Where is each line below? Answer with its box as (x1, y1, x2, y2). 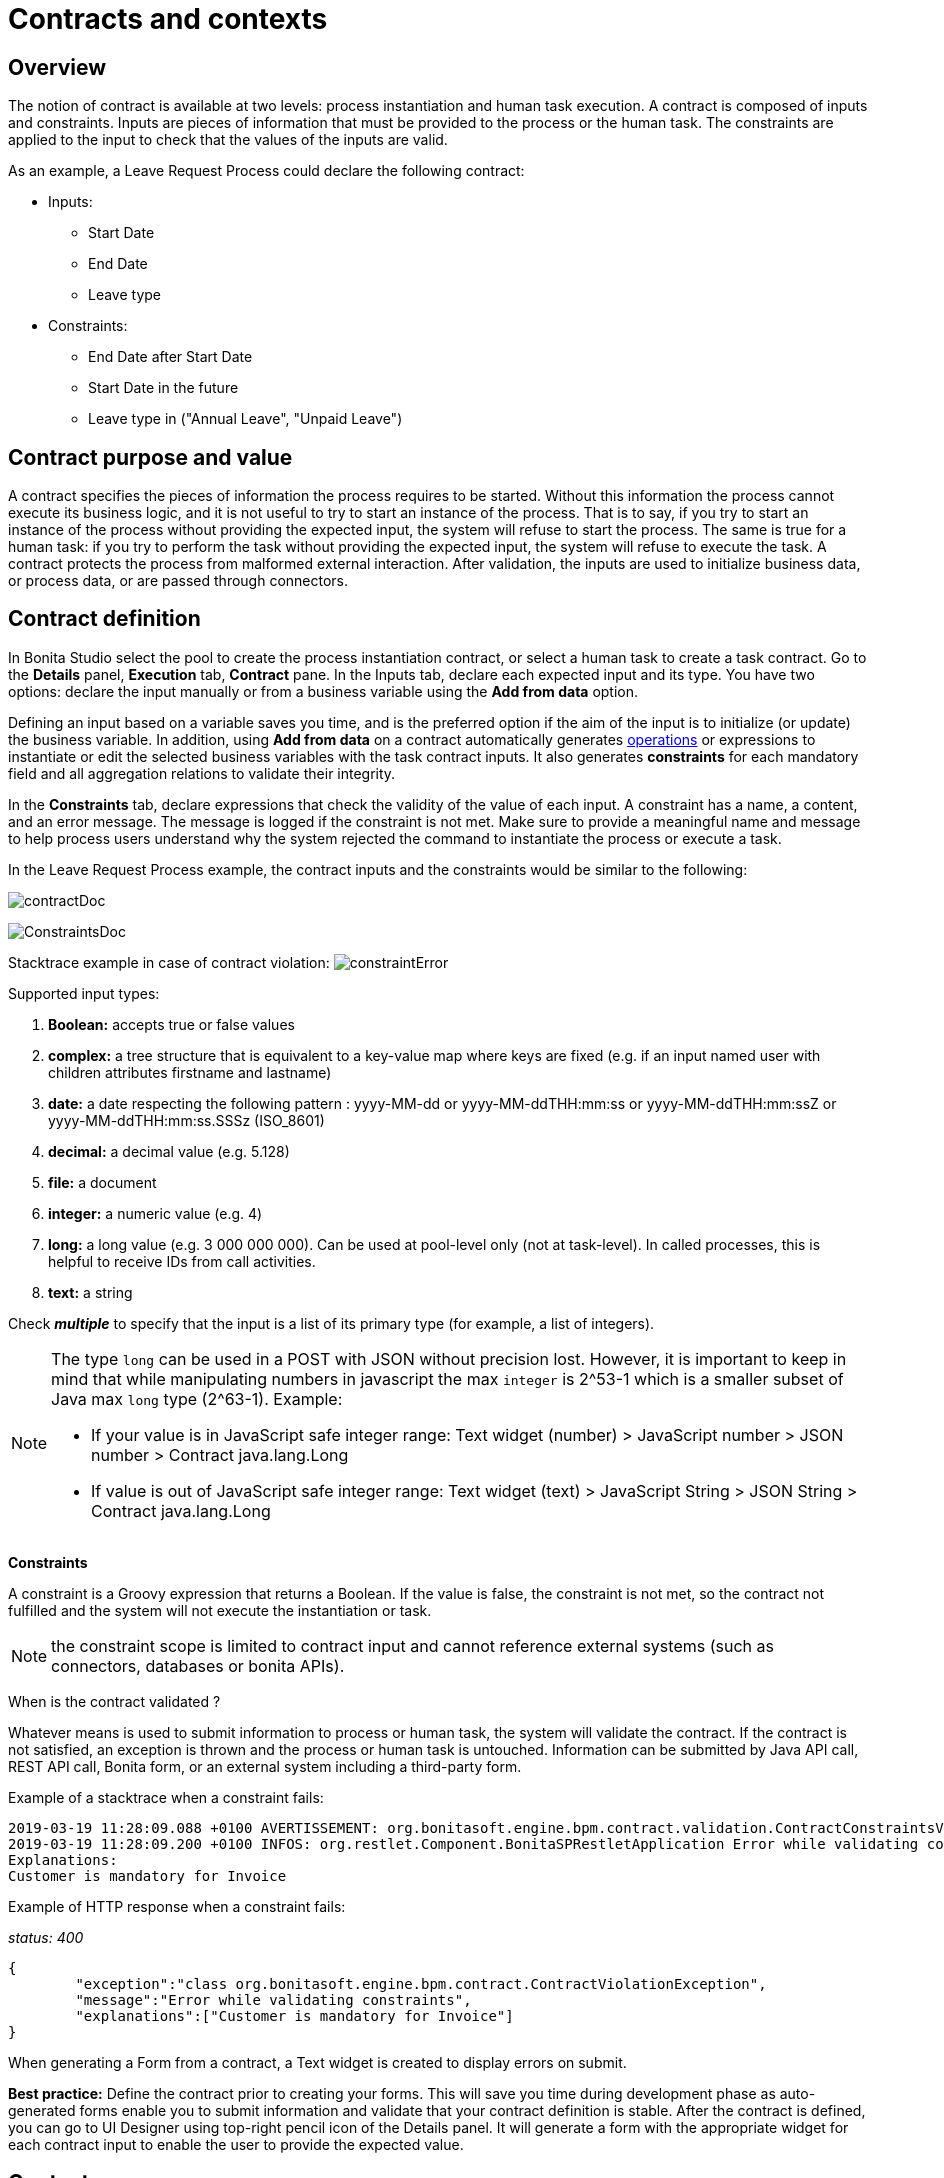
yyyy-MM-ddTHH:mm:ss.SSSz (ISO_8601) (48, 1111, 325, 1129)
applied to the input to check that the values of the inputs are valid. (8, 131, 448, 149)
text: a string (48, 1283, 133, 1301)
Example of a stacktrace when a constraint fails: (8, 1788, 324, 1806)
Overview (8, 54, 107, 80)
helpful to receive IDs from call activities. (48, 1252, 316, 1270)
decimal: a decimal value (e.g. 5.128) (48, 1142, 290, 1160)
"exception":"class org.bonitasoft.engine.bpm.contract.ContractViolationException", (75, 1975, 767, 1992)
